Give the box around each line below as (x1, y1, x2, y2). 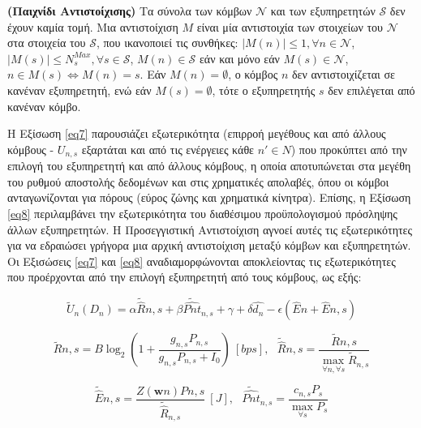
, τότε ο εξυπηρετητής (212, 81, 316, 98)
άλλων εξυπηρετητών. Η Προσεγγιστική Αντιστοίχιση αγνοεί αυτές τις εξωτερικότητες (7, 220, 413, 238)
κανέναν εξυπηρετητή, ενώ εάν (7, 81, 152, 98)
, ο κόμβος (228, 66, 278, 83)
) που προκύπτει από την (290, 140, 407, 157)
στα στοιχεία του (7, 34, 86, 51)
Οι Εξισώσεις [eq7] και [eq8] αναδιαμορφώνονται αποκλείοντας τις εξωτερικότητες (7, 252, 396, 269)
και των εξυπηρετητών (270, 2, 376, 19)
